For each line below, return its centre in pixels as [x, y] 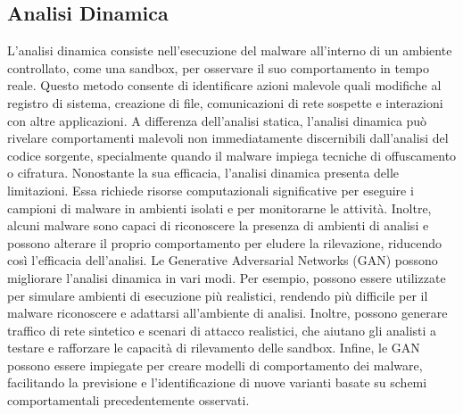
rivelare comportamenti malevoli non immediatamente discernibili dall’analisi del [228, 138]
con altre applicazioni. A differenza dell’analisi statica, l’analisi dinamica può [217, 120]
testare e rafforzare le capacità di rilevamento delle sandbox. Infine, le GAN [214, 348]
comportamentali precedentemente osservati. [128, 400]
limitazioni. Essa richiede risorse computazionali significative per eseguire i [211, 190]
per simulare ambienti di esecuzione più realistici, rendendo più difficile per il [218, 295]
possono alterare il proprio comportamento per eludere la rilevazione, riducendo [225, 242]
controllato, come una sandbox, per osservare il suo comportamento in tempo [218, 67]
